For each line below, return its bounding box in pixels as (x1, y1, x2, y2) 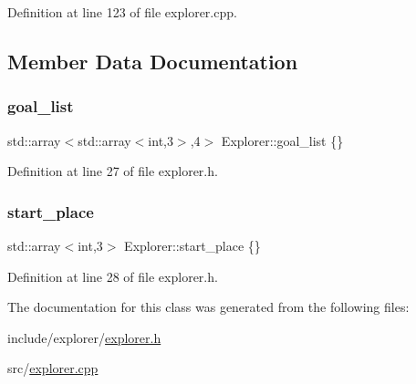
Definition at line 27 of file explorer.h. (7, 161, 218, 181)
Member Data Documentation (7, 47, 298, 75)
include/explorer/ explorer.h (7, 327, 161, 347)
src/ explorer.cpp (7, 358, 99, 378)
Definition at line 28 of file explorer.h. (7, 266, 218, 285)
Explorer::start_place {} (124, 236, 261, 254)
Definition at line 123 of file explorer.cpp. (7, 3, 237, 21)
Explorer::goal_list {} (221, 130, 344, 150)
